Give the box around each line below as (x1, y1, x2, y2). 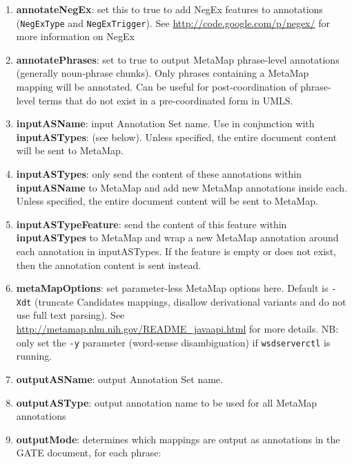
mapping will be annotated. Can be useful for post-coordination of (16, 80, 297, 94)
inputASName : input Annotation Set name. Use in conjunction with (16, 116, 315, 131)
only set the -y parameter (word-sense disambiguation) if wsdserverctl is (16, 335, 331, 349)
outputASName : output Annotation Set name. (16, 371, 223, 386)
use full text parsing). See (16, 308, 125, 322)
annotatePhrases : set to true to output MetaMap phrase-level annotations (16, 52, 340, 66)
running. (16, 349, 52, 363)
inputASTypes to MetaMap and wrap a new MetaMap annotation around (16, 230, 339, 245)
